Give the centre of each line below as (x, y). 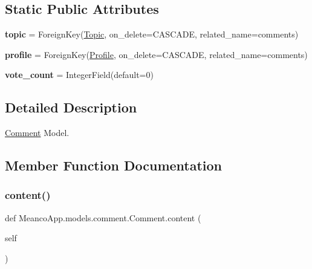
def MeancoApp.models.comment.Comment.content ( (103, 217)
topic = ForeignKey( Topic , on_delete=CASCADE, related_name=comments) (152, 34)
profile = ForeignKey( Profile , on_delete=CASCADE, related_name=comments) (156, 54)
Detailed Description (71, 107)
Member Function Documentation (114, 165)
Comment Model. (37, 133)
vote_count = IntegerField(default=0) (79, 75)
